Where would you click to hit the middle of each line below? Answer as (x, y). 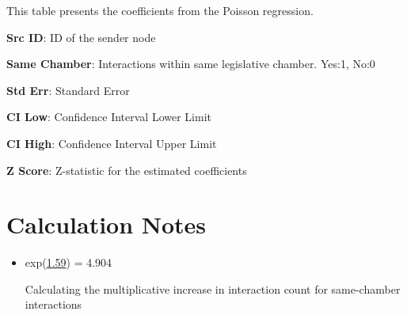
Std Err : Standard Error (68, 90)
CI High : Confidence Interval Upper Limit (112, 143)
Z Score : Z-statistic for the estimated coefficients (127, 170)
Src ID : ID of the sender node (81, 37)
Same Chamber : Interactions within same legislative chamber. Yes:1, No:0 (191, 64)
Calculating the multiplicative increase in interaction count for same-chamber (213, 288)
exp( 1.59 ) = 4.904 (68, 262)
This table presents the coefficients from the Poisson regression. (160, 10)
